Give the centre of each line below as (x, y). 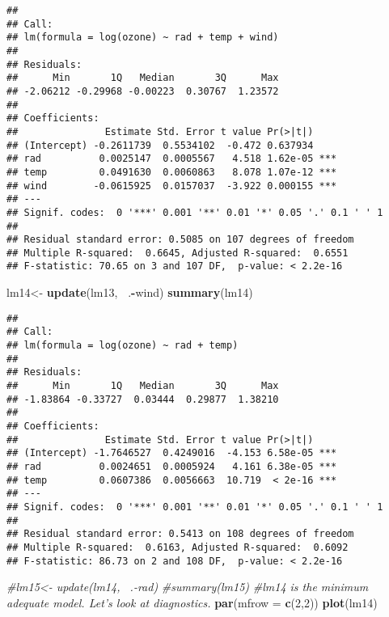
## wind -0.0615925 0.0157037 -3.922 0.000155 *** (172, 186)
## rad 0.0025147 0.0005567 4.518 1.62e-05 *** (172, 159)
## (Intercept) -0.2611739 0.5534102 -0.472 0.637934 (160, 145)
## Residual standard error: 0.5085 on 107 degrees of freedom (180, 240)
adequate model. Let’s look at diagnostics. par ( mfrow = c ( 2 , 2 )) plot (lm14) (192, 602)
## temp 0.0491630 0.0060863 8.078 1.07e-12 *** (172, 172)
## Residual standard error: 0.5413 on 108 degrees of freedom (180, 534)
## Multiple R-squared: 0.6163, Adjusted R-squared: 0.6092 (178, 547)
